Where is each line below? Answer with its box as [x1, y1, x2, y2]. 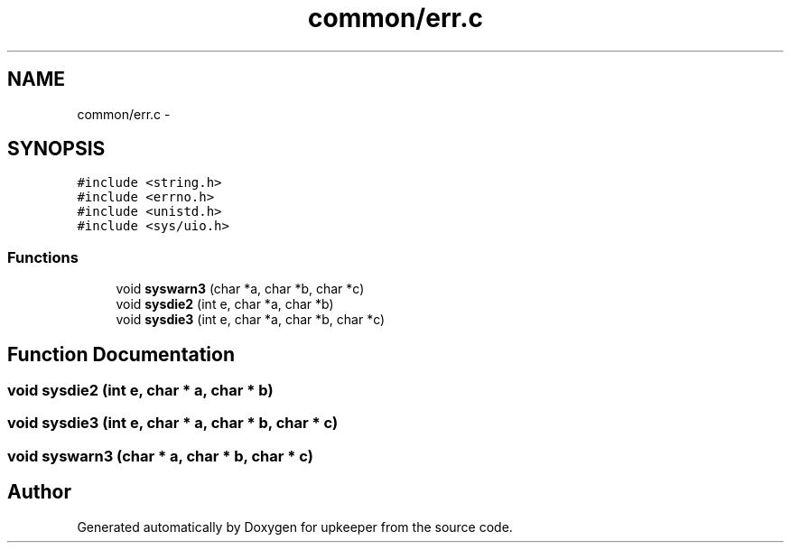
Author [7, 480, 71, 504]
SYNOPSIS [7, 137, 106, 161]
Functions [7, 247, 79, 266]
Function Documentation [7, 342, 235, 366]
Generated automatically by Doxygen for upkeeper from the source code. [77, 518, 513, 535]
